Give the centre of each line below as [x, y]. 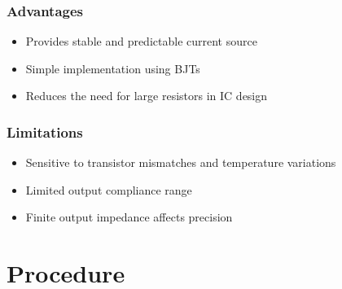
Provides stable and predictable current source [141, 41]
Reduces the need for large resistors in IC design [147, 96]
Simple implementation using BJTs [113, 68]
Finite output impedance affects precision [129, 217]
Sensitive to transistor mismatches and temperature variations [181, 162]
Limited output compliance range [109, 189]
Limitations [45, 131]
